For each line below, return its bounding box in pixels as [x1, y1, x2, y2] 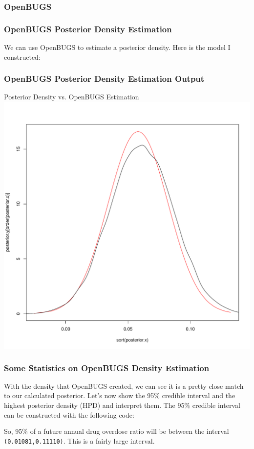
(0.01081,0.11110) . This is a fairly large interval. [4, 435, 155, 446]
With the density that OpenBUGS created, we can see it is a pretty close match [4, 380, 244, 391]
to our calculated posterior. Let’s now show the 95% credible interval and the [4, 390, 235, 401]
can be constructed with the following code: [4, 409, 134, 420]
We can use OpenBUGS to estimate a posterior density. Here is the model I [4, 42, 231, 52]
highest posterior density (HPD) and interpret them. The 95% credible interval [4, 400, 240, 410]
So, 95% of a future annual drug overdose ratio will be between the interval [4, 426, 229, 436]
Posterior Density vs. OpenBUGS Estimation [4, 92, 139, 102]
